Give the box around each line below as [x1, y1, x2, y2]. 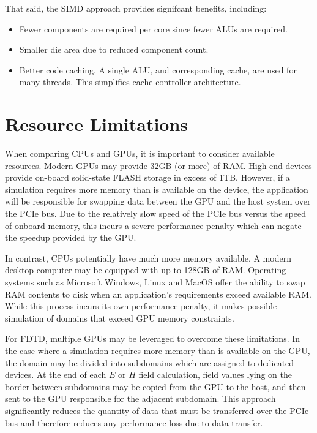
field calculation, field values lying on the [138, 368, 293, 381]
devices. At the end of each [5, 368, 106, 381]
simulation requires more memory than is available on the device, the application [5, 183, 308, 195]
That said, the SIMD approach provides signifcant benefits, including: [5, 2, 267, 14]
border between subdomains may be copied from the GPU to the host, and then [5, 380, 306, 393]
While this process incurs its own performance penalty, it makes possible [5, 299, 277, 312]
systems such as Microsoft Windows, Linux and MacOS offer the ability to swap [5, 276, 305, 288]
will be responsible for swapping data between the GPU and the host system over [5, 195, 311, 208]
